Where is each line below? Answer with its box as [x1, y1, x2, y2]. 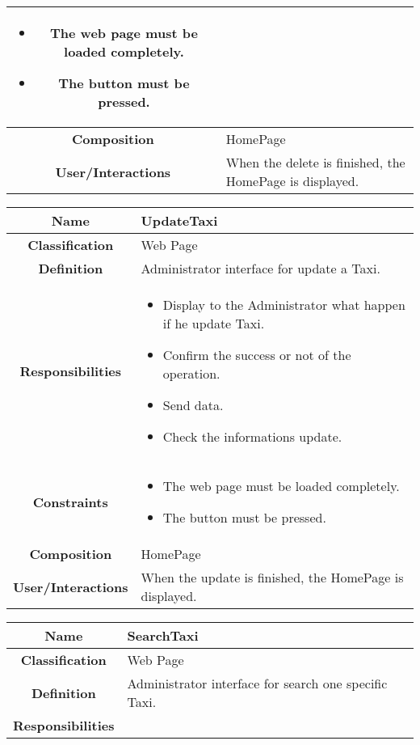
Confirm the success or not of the [162, 345, 351, 364]
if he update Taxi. [162, 314, 265, 332]
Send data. [162, 396, 224, 414]
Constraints [32, 492, 108, 511]
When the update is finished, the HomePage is [141, 568, 404, 586]
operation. [162, 364, 220, 383]
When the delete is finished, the [225, 153, 405, 171]
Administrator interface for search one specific [127, 674, 388, 692]
